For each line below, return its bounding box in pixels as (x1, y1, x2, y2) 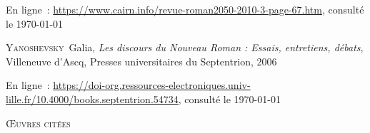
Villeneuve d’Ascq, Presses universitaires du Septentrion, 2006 (6, 53, 277, 68)
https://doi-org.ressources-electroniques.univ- (53, 78, 251, 92)
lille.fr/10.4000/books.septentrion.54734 (6, 91, 179, 106)
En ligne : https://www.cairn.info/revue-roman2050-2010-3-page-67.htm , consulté (6, 2, 364, 16)
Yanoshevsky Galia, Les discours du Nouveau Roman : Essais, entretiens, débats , (6, 40, 364, 55)
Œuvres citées (6, 115, 71, 130)
